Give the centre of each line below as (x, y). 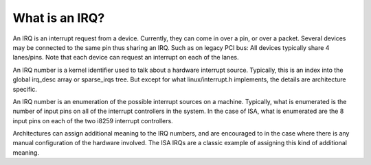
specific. (25, 89)
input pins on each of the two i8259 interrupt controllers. (93, 120)
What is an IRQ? (59, 18)
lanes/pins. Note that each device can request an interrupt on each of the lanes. (126, 58)
